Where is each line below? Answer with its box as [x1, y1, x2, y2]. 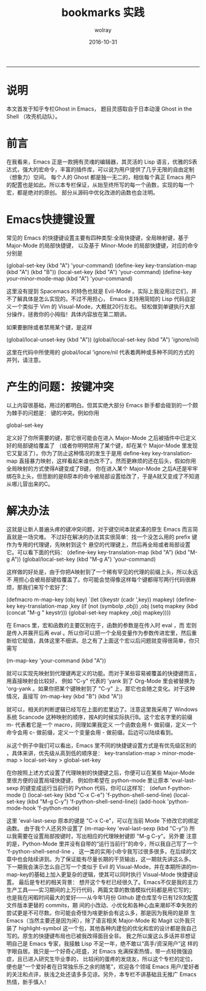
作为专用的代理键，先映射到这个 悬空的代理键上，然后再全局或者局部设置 [6, 541, 191, 548]
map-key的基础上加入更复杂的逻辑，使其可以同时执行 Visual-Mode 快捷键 [6, 871, 193, 878]
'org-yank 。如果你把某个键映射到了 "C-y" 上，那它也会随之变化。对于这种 [6, 684, 195, 692]
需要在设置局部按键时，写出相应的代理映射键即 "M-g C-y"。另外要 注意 [17, 832, 197, 839]
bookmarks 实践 [61, 6, 145, 20]
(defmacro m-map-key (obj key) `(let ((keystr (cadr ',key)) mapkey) [6, 595, 175, 603]
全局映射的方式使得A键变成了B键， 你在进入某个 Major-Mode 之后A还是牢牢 [6, 464, 198, 472]
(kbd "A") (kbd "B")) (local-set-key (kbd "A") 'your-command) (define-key [6, 268, 192, 275]
